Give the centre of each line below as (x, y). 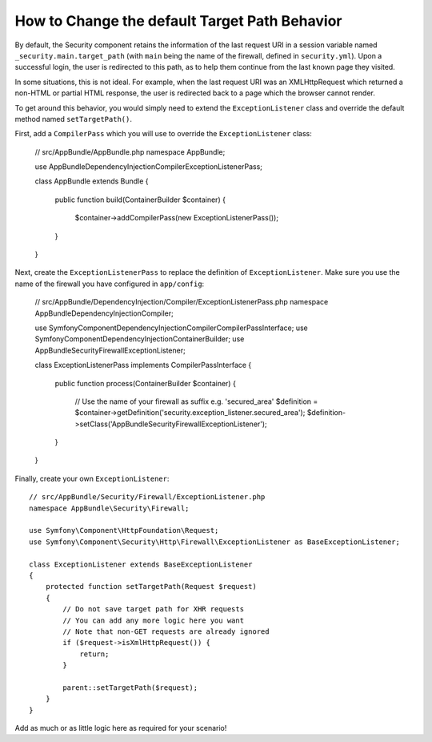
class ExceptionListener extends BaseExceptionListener (141, 564)
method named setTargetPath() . (73, 119)
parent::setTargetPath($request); (130, 688)
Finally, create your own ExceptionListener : (92, 478)
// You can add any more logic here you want (153, 620)
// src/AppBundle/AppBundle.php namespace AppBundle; (130, 151)
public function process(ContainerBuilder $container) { (145, 383)
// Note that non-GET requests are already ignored (166, 631)
